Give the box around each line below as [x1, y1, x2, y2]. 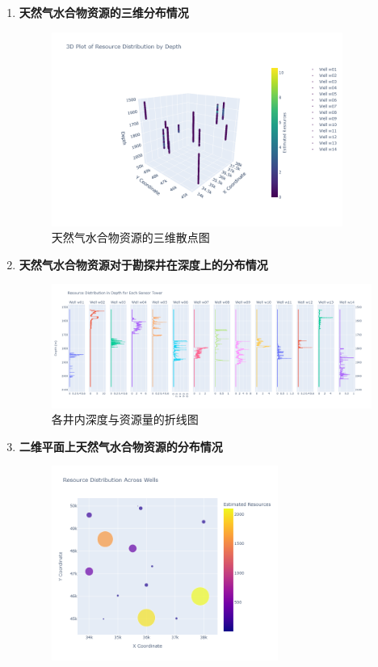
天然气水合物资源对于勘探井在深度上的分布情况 [19, 255, 268, 272]
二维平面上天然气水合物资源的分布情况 [19, 437, 223, 454]
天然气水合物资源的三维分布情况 [19, 4, 189, 20]
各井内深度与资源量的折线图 [51, 411, 199, 428]
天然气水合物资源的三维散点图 [51, 229, 210, 246]
